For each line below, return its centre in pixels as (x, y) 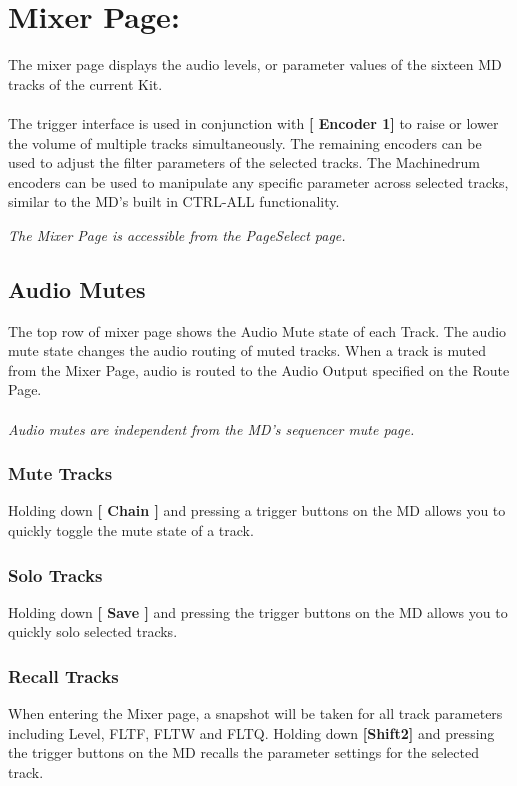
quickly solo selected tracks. (93, 631)
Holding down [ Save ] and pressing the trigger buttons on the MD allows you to (258, 611)
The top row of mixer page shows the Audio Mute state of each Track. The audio (257, 330)
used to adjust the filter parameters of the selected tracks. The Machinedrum (244, 162)
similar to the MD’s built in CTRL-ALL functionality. (174, 201)
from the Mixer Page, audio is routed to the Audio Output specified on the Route (259, 369)
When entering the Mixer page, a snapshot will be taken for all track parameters (255, 713)
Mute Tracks (60, 473)
